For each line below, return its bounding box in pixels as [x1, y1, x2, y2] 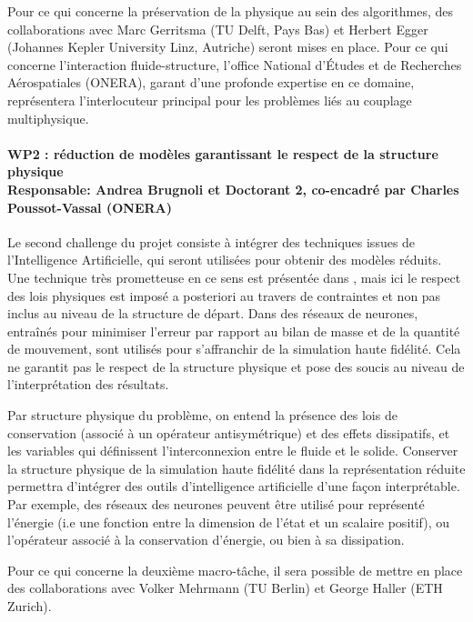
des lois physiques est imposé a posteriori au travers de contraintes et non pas [7, 286, 441, 305]
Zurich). [7, 597, 52, 616]
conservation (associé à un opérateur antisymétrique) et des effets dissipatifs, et [7, 423, 450, 442]
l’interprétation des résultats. [7, 375, 169, 394]
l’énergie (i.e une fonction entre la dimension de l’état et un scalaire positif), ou [7, 512, 450, 531]
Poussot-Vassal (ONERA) [7, 197, 172, 216]
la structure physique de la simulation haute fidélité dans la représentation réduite [7, 458, 466, 477]
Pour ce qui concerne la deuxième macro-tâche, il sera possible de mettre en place [7, 560, 463, 579]
